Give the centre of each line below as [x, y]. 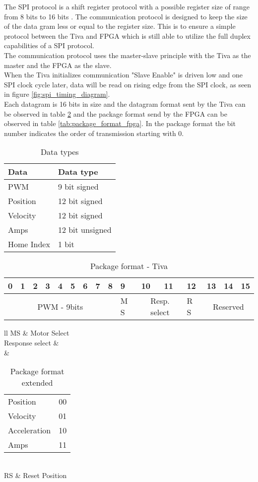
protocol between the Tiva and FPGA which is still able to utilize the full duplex [127, 35]
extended [37, 383]
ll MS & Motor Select [37, 333]
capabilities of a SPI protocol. [49, 45]
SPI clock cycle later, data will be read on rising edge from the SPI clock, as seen [128, 84]
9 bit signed [78, 187]
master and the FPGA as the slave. [58, 65]
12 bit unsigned [85, 230]
